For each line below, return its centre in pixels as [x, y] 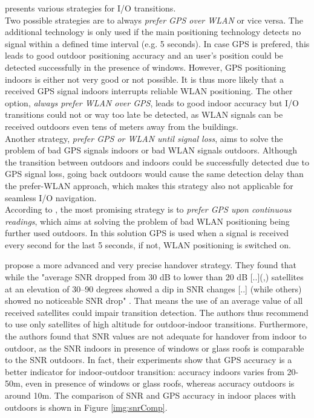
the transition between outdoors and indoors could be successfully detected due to [157, 162]
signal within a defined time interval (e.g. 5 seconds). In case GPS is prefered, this [157, 43]
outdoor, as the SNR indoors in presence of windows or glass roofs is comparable [155, 348]
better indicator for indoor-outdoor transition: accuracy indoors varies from [145, 371]
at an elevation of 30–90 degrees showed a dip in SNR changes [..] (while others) [153, 288]
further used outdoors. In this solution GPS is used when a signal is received [147, 233]
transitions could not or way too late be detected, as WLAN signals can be [144, 114]
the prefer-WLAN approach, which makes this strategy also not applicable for [149, 185]
